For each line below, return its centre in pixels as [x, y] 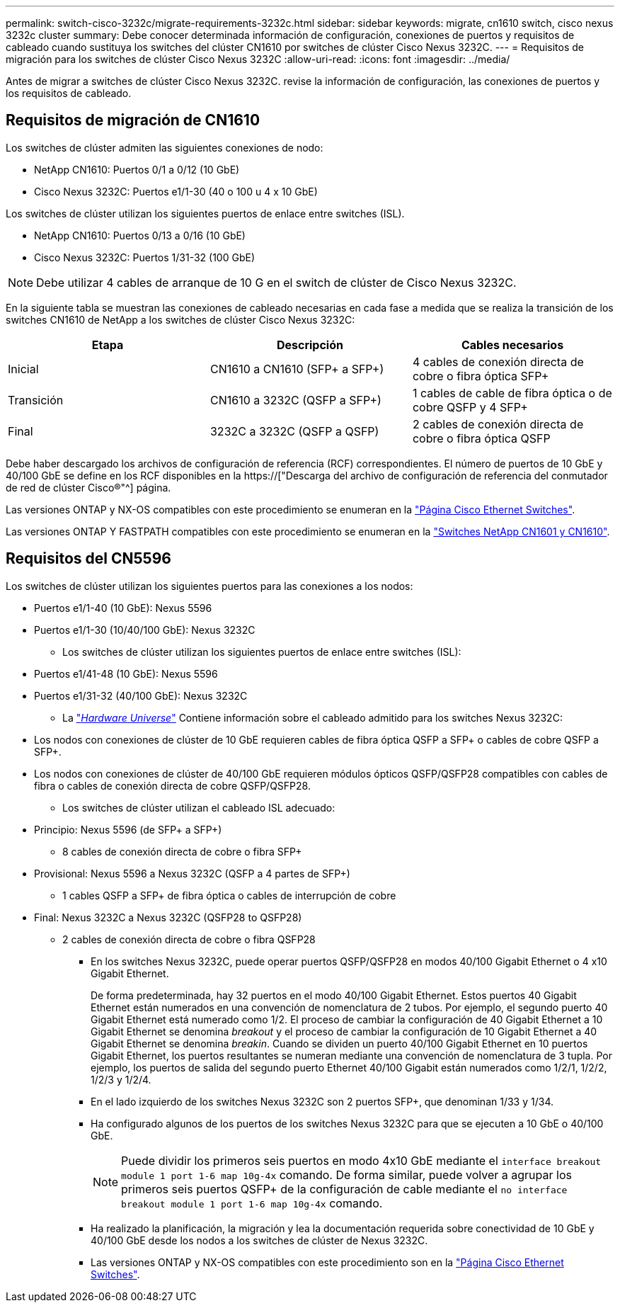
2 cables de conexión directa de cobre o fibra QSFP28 [189, 939]
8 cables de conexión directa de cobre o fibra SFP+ [182, 851]
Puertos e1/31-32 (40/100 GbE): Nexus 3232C [141, 695]
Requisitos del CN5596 [88, 559]
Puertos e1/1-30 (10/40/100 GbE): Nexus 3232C [145, 630]
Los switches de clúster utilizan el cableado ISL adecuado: [199, 807]
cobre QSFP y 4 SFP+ [470, 407]
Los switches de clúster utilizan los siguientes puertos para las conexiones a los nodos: [209, 586]
